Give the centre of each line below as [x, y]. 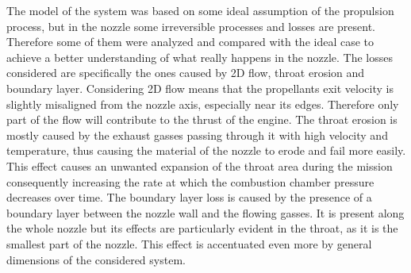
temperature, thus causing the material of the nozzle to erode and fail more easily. [206, 150]
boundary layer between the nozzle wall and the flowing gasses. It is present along [205, 212]
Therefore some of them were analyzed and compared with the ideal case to [190, 42]
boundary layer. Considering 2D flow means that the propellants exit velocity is [200, 88]
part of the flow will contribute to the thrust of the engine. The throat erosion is [202, 119]
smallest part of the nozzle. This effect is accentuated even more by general [189, 243]
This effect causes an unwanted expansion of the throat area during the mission [200, 165]
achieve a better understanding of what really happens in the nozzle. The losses [200, 57]
